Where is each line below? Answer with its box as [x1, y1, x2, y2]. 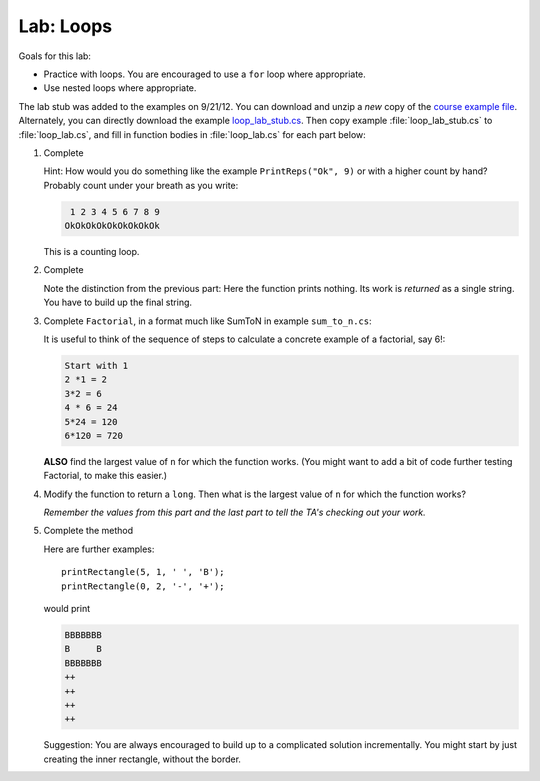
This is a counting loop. [43, 246, 140, 258]
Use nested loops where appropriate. [43, 82, 197, 94]
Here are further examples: [43, 543, 155, 555]
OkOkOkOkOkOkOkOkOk [64, 220, 160, 232]
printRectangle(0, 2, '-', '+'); [61, 580, 225, 592]
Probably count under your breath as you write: [43, 179, 239, 191]
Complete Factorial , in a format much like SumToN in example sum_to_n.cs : [43, 315, 372, 327]
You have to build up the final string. [43, 296, 193, 309]
